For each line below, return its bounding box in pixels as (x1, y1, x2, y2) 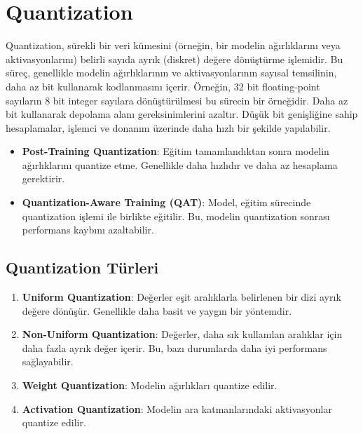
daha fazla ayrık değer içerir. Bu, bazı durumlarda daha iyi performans (22, 340, 327, 355)
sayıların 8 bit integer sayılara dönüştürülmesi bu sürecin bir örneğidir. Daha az (6, 93, 348, 107)
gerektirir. (22, 171, 65, 186)
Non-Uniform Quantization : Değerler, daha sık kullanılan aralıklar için (22, 327, 343, 341)
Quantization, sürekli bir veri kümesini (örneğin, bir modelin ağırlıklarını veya (6, 38, 341, 53)
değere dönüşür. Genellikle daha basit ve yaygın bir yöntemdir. (22, 303, 292, 318)
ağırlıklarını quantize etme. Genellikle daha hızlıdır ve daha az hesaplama (22, 157, 338, 172)
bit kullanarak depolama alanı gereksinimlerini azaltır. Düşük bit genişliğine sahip (6, 107, 358, 121)
